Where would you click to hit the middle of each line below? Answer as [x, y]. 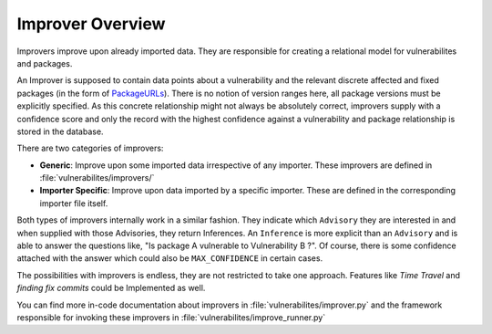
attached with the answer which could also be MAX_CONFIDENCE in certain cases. [170, 258]
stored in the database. [60, 131]
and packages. [45, 63]
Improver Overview [91, 24]
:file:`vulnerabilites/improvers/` [97, 178]
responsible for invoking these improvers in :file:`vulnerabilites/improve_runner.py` [171, 317]
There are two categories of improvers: [90, 148]
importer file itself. [74, 203]
